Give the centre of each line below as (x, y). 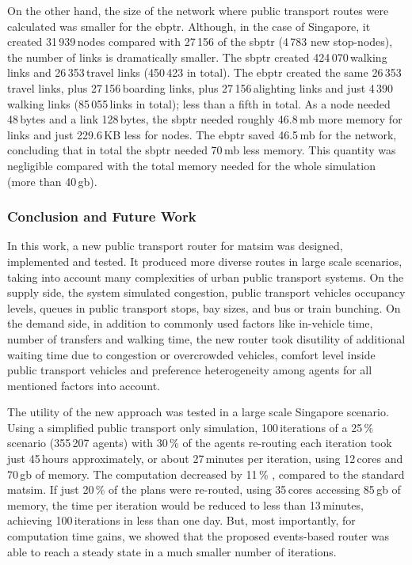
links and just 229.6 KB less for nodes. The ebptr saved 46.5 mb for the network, (202, 134)
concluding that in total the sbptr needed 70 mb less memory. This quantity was (202, 150)
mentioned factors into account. (84, 385)
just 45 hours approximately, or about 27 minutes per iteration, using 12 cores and (205, 459)
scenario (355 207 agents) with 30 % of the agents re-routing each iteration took (200, 443)
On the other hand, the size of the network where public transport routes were (198, 10)
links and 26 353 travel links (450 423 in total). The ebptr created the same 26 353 (204, 72)
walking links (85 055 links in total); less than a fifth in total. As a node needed (199, 103)
